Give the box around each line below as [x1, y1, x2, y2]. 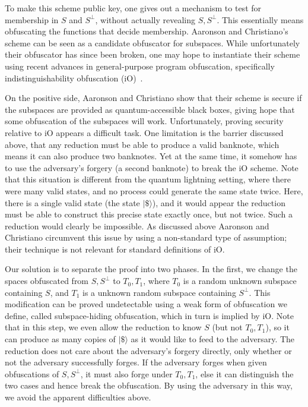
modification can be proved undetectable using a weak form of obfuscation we [5, 298, 287, 310]
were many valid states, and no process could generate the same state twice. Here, [5, 184, 303, 197]
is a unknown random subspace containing [82, 286, 236, 298]
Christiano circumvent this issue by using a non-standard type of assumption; [5, 231, 287, 244]
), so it [265, 321, 290, 333]
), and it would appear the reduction [152, 196, 285, 209]
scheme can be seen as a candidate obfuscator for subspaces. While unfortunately [5, 36, 300, 49]
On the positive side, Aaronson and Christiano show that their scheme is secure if [5, 92, 302, 104]
